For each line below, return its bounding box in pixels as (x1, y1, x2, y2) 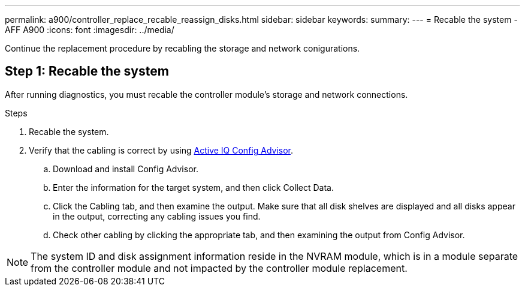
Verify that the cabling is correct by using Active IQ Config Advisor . (29, 145, 294, 155)
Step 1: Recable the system (5, 64, 169, 79)
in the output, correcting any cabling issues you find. (53, 211, 261, 221)
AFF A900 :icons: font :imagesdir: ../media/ (5, 25, 174, 35)
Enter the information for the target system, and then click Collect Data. (53, 182, 334, 193)
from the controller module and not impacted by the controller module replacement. (31, 262, 408, 274)
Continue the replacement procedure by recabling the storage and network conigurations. (5, 43, 360, 53)
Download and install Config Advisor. (53, 163, 198, 174)
